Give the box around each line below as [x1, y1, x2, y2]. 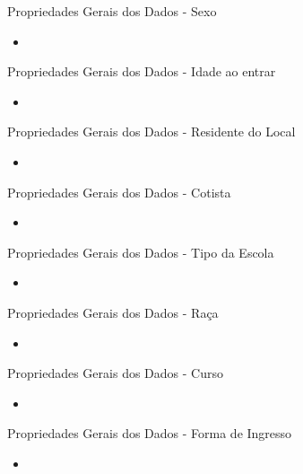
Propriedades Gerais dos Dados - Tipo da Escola [7, 242, 274, 261]
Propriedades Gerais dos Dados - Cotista [7, 182, 231, 201]
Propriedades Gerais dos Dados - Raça [7, 303, 219, 321]
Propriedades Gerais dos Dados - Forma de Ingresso [7, 424, 292, 443]
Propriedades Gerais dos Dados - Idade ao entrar [7, 62, 276, 81]
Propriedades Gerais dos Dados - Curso [7, 364, 223, 382]
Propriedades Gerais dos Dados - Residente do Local [7, 122, 296, 141]
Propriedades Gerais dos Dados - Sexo [7, 2, 217, 20]
